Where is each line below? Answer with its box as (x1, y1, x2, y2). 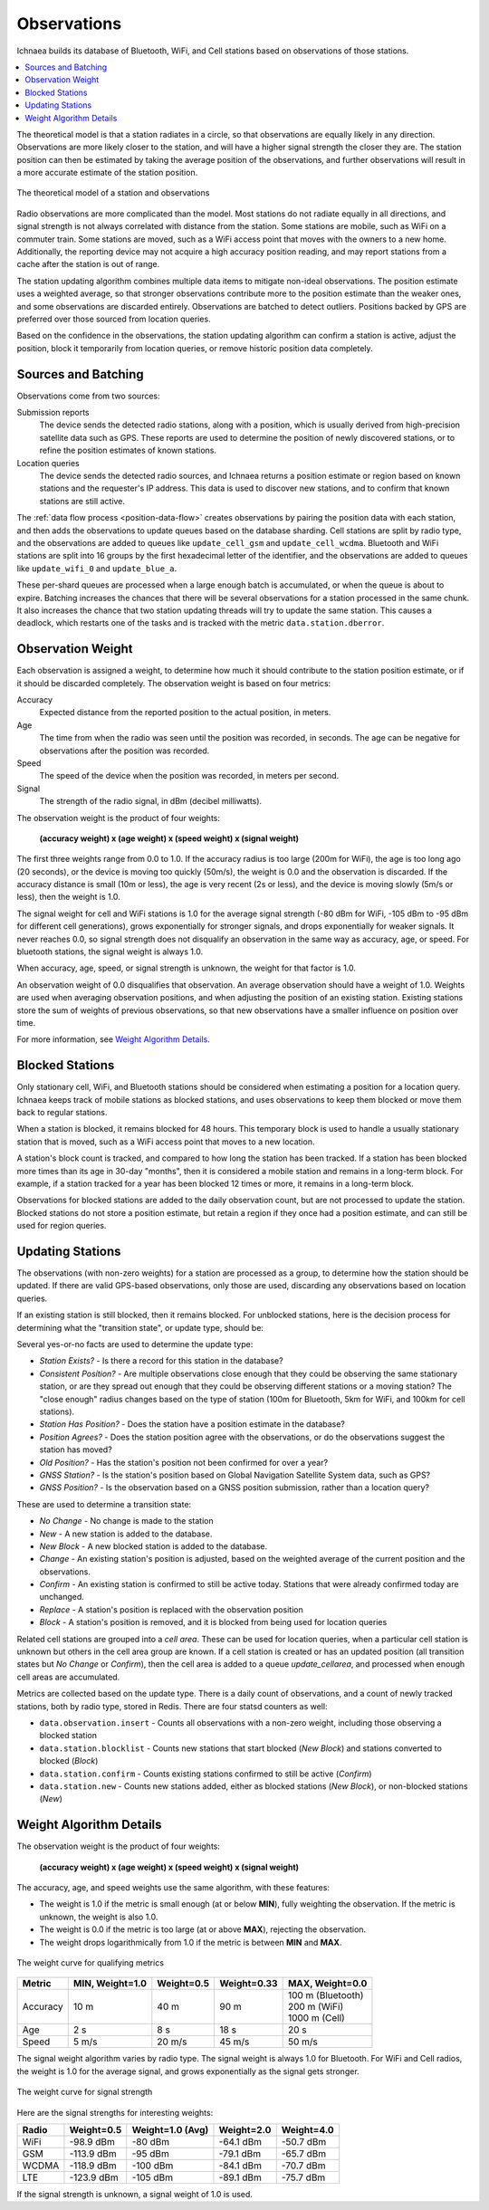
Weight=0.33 (219, 1977, 278, 1990)
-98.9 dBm (69, 2135, 115, 2148)
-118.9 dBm (69, 2159, 117, 2172)
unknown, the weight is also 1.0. (39, 1911, 158, 1922)
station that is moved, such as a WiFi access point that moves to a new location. (16, 1136, 315, 1147)
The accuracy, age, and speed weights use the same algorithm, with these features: (16, 1882, 331, 1892)
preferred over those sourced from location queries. (16, 313, 212, 324)
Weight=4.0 (281, 2123, 334, 2136)
